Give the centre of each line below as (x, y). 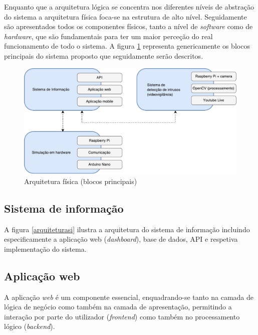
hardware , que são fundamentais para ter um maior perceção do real (108, 36)
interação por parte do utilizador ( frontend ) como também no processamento (122, 316)
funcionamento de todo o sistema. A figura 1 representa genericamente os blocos (127, 46)
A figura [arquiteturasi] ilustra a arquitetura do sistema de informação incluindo (127, 229)
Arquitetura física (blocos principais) (81, 181)
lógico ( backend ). (30, 326)
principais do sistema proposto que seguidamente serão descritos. (104, 55)
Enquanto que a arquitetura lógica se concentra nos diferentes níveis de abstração (129, 7)
